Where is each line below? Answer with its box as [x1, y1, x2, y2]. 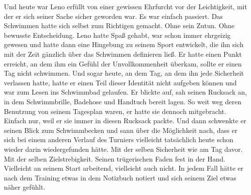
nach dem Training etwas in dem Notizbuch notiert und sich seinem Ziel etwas [4, 172, 236, 182]
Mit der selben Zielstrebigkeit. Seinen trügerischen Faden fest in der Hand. [4, 153, 225, 163]
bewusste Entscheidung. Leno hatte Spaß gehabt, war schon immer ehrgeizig [4, 30, 231, 40]
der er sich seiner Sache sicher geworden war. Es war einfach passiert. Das [4, 11, 223, 21]
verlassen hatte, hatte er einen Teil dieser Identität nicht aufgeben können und [4, 77, 237, 87]
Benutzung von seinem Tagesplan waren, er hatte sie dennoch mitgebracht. [4, 106, 226, 116]
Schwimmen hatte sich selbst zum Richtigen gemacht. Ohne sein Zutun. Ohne [4, 20, 235, 31]
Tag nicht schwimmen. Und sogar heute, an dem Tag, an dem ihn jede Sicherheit [4, 68, 244, 78]
